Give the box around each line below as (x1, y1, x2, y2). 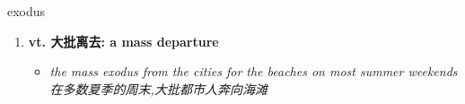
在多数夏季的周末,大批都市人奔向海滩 (49, 79, 268, 98)
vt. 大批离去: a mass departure (28, 31, 219, 50)
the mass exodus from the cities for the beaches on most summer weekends (49, 62, 458, 81)
